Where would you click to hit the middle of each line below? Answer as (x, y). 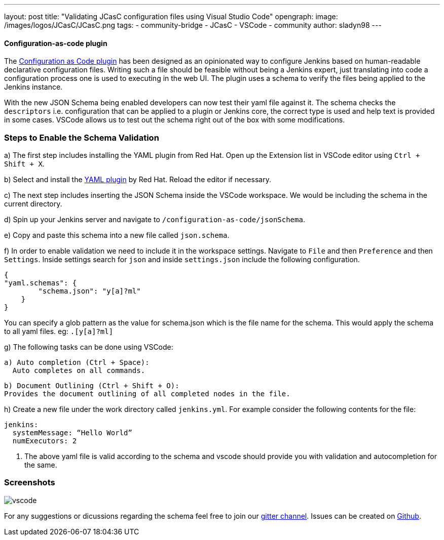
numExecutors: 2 (45, 441)
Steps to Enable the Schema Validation (82, 137)
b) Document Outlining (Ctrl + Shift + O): (92, 385)
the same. (41, 465)
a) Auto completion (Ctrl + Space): (77, 362)
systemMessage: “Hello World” (72, 432)
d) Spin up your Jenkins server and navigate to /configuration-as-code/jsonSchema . (155, 219)
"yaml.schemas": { (41, 283)
